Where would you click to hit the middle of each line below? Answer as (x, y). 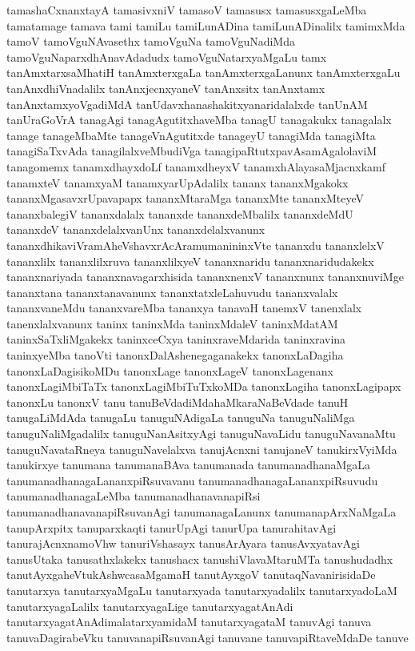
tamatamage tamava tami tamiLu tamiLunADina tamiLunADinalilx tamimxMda (206, 25)
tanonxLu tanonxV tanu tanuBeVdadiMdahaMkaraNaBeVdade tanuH (178, 402)
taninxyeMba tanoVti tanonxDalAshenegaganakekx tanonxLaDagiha (175, 355)
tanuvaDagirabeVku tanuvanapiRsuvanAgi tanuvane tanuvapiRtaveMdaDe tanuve (207, 637)
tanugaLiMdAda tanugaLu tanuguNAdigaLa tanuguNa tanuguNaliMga (181, 418)
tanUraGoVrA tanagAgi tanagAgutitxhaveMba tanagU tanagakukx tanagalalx (199, 120)
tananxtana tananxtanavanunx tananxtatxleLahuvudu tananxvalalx (172, 292)
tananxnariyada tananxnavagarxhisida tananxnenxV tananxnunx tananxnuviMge (205, 277)
